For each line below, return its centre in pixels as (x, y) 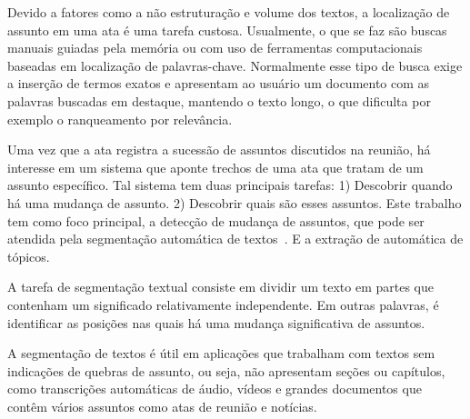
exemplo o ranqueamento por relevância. (120, 119)
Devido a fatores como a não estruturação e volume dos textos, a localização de (229, 12)
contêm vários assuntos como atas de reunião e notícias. (162, 406)
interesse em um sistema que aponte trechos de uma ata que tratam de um (215, 167)
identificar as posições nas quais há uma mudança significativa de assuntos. (216, 322)
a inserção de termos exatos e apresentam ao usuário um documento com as (219, 83)
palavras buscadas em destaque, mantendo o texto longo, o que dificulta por (219, 100)
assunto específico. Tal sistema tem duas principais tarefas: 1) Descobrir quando (230, 185)
